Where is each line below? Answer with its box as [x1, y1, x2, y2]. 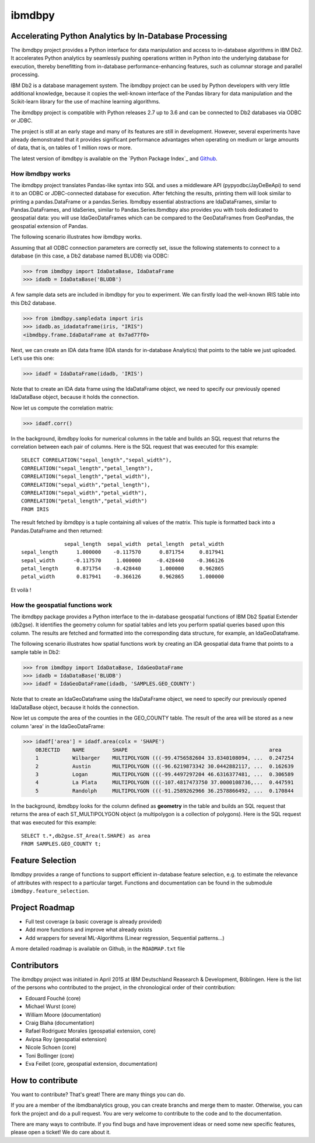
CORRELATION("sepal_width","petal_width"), [21, 489, 148, 496]
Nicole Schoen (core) [25, 1044, 77, 1051]
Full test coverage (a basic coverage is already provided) [25, 918, 162, 925]
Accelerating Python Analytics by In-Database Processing [10, 31, 228, 41]
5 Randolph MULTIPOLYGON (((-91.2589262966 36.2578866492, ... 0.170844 [35, 787, 294, 794]
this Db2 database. [10, 299, 57, 307]
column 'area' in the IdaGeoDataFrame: [10, 722, 105, 729]
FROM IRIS [21, 506, 49, 512]
